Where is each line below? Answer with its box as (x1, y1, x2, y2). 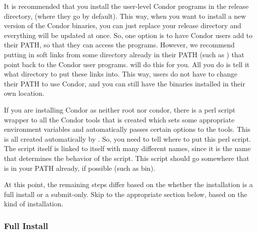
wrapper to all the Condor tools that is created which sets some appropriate (4, 114, 235, 124)
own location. (4, 88, 44, 98)
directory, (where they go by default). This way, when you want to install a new (4, 10, 246, 21)
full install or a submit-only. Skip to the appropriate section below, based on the (4, 189, 248, 199)
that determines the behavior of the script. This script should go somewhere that (4, 153, 250, 163)
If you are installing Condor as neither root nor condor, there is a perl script (4, 104, 236, 115)
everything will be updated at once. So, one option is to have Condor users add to (4, 30, 253, 40)
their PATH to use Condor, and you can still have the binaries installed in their (4, 78, 245, 88)
